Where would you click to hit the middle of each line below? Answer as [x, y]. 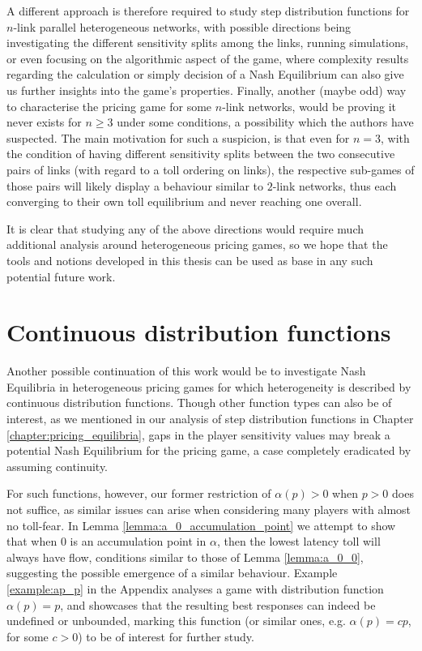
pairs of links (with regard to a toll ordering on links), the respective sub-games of [211, 169]
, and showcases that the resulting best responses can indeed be [218, 604]
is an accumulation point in [138, 541]
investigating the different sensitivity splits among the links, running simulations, [208, 43]
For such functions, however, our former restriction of [139, 493]
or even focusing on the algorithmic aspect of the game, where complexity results [208, 58]
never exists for [44, 122]
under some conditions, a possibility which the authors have [265, 122]
